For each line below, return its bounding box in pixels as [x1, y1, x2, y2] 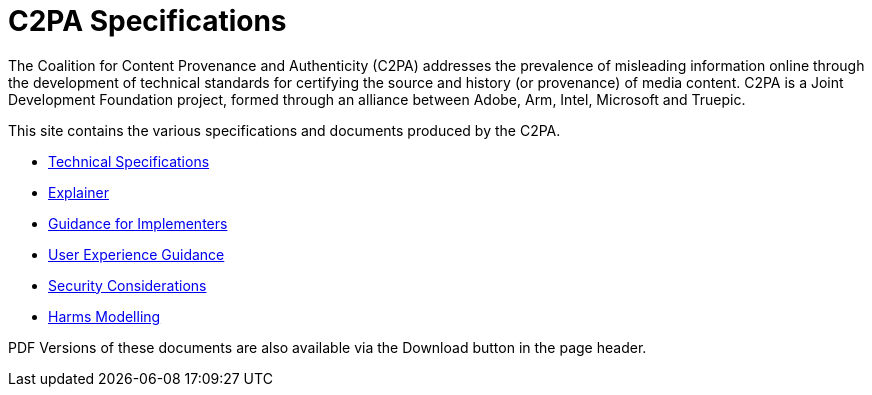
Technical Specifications [48, 152, 210, 170]
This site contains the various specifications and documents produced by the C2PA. [8, 121, 561, 139]
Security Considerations [48, 276, 207, 294]
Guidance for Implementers [48, 214, 228, 232]
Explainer [48, 183, 109, 201]
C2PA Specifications [8, 4, 287, 38]
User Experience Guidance [48, 245, 225, 263]
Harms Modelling [48, 307, 161, 325]
